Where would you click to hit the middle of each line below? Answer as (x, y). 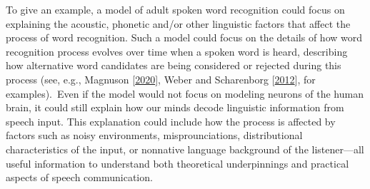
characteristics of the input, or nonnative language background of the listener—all (185, 149)
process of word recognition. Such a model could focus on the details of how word (184, 37)
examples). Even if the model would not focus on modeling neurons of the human (185, 93)
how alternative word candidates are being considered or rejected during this (174, 65)
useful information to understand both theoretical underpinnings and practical (177, 163)
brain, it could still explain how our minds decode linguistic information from (175, 107)
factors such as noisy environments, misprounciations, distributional (154, 135)
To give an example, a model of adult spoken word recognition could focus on (175, 9)
